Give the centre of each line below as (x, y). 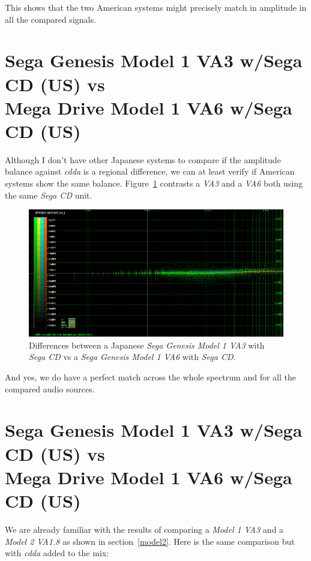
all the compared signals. (50, 19)
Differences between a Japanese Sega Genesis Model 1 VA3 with (147, 345)
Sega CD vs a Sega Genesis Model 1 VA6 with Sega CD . (132, 357)
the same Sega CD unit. (49, 195)
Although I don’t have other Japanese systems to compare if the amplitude (143, 159)
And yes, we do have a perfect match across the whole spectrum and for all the (150, 377)
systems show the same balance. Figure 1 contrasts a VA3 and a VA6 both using (154, 183)
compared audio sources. (50, 388)
